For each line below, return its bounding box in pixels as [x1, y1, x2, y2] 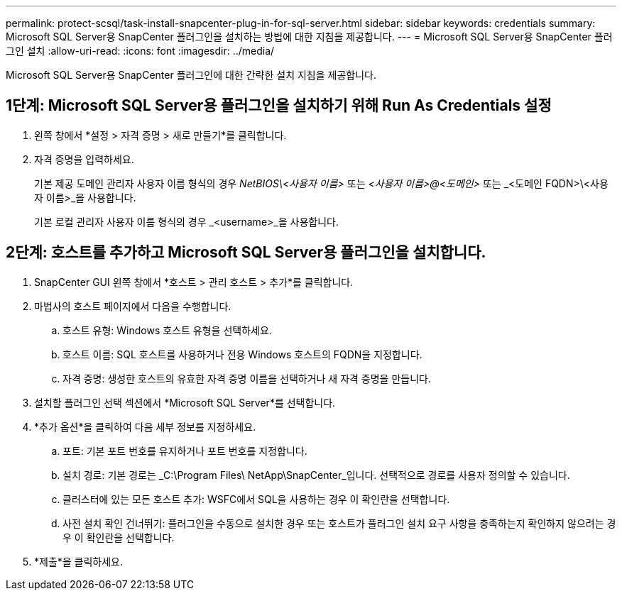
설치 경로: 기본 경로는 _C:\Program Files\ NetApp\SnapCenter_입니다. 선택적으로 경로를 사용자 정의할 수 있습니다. [62, 468, 570, 481]
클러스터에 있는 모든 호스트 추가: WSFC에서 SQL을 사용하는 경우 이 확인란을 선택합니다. [62, 492, 450, 505]
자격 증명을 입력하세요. [34, 153, 134, 165]
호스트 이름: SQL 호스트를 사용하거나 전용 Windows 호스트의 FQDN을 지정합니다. [62, 348, 422, 360]
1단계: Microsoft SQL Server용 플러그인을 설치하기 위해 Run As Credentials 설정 [6, 96, 552, 115]
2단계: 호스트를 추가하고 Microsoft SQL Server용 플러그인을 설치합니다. [6, 243, 486, 262]
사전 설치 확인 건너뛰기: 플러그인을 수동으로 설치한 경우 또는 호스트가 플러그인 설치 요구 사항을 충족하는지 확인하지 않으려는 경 [62, 517, 616, 529]
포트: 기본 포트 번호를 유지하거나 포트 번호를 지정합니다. [62, 444, 307, 457]
